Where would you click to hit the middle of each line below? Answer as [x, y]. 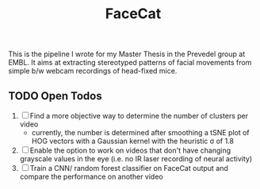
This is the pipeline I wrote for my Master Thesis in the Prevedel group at [127, 54]
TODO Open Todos [55, 96]
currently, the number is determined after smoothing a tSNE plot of [140, 132]
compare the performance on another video [92, 176]
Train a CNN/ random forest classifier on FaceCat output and [129, 168]
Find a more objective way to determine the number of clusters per [139, 116]
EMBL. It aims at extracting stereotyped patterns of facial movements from [130, 62]
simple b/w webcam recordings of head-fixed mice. [93, 71]
